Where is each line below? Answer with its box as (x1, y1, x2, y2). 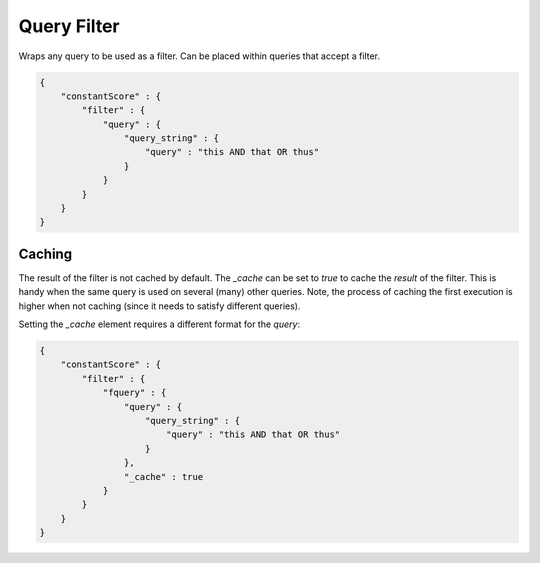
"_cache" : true (123, 471, 204, 482)
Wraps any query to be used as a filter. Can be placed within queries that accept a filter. (18, 50, 380, 62)
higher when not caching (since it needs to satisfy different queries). (18, 300, 301, 312)
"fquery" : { (102, 387, 167, 399)
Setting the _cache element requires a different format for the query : (18, 318, 300, 330)
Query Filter (18, 15, 120, 37)
